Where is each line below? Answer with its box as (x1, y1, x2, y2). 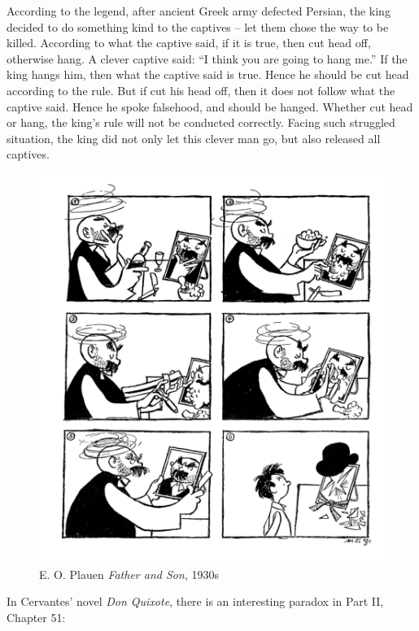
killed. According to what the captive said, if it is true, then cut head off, (7, 34, 371, 51)
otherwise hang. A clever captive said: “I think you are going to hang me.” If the (7, 50, 408, 67)
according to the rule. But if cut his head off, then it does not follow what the (7, 81, 395, 98)
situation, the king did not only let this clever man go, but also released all (7, 129, 381, 146)
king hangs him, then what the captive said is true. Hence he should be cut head (7, 66, 409, 83)
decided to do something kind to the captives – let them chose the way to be (7, 18, 389, 35)
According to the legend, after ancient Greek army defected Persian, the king (7, 2, 391, 19)
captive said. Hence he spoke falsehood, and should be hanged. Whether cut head (7, 98, 413, 115)
